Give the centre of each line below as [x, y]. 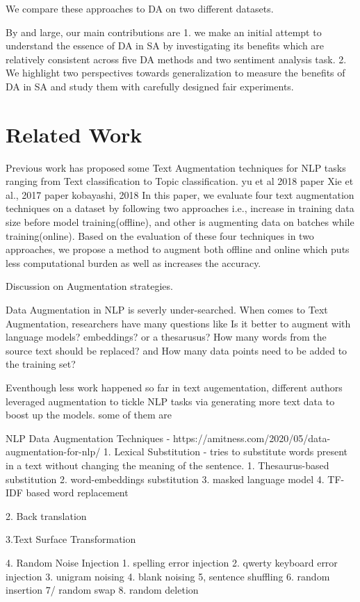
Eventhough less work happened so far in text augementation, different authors [174, 387]
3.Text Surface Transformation [71, 539]
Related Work [74, 134]
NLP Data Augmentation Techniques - [88, 438]
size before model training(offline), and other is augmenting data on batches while [180, 222]
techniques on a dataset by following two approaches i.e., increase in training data [180, 208]
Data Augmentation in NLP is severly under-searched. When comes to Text [167, 310]
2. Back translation [46, 515]
